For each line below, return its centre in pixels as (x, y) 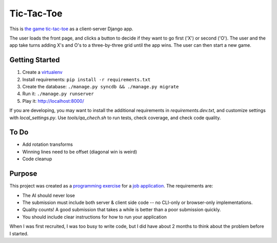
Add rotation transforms (47, 144)
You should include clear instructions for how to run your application (94, 217)
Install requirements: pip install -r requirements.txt (86, 79)
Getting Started (35, 60)
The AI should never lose (49, 195)
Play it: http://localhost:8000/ (53, 101)
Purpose (23, 174)
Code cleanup (37, 159)
